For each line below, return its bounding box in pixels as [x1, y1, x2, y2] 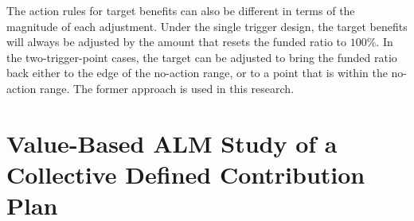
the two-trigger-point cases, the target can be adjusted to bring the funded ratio [6, 48, 397, 65]
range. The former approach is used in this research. [39, 79, 295, 96]
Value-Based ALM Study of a [6, 126, 338, 159]
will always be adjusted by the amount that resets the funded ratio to [6, 33, 346, 50]
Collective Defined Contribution [6, 157, 365, 190]
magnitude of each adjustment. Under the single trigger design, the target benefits [6, 17, 408, 34]
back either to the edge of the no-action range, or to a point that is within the [6, 64, 388, 81]
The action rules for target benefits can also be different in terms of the [6, 2, 355, 18]
